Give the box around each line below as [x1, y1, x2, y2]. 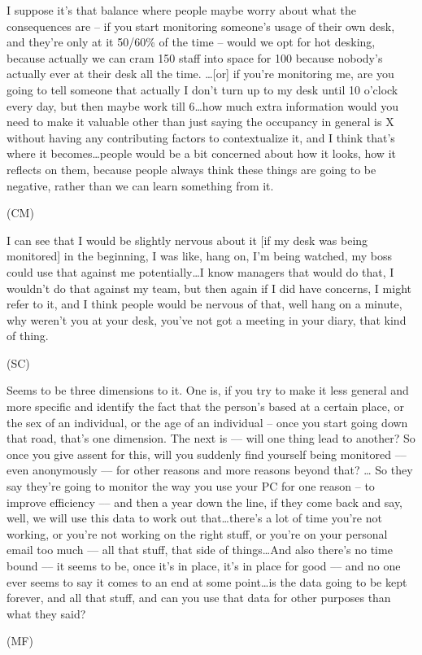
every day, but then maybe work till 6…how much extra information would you [7, 97, 399, 114]
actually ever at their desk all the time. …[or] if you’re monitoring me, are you [7, 65, 394, 82]
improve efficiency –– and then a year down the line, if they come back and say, [7, 493, 403, 510]
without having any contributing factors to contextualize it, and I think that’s [7, 129, 395, 146]
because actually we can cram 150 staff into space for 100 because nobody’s [7, 49, 383, 66]
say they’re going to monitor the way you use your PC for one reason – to [7, 478, 375, 495]
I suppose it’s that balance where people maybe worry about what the [7, 2, 357, 18]
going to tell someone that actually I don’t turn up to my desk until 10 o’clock [7, 81, 398, 98]
